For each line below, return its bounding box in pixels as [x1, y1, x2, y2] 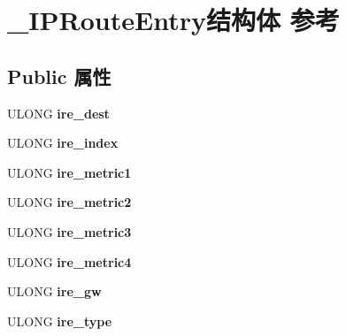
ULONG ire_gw [7, 282, 102, 301]
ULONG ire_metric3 [7, 222, 132, 241]
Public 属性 [7, 62, 111, 89]
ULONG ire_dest [7, 103, 110, 122]
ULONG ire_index [7, 134, 119, 152]
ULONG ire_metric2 [7, 193, 132, 211]
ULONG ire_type [7, 311, 112, 330]
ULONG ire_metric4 [7, 252, 132, 271]
